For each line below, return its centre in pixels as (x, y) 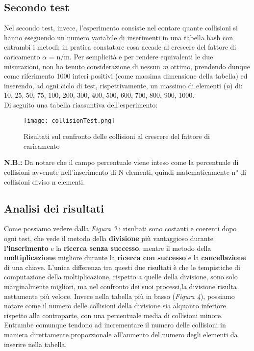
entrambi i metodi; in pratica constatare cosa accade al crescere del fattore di (120, 47)
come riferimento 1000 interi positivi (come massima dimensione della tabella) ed (126, 76)
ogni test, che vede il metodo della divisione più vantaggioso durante (109, 238)
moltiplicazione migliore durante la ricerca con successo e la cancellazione (125, 257)
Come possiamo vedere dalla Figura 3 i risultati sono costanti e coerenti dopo (120, 229)
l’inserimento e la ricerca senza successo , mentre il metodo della (108, 248)
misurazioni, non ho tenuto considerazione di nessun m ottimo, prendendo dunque (127, 66)
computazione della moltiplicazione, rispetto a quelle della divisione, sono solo (121, 277)
